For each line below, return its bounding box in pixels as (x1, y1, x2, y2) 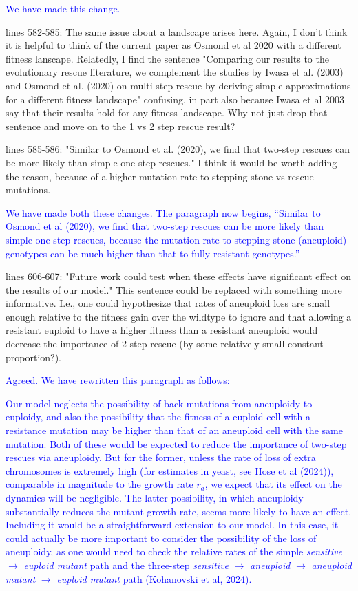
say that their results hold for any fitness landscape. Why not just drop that (6, 105, 328, 120)
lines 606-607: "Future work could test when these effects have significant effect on (6, 269, 352, 283)
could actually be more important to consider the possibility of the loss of (6, 530, 317, 545)
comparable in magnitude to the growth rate (6, 477, 193, 491)
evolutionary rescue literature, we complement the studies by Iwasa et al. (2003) (6, 65, 344, 79)
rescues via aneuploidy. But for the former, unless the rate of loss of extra (6, 450, 316, 464)
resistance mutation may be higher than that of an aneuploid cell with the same (6, 423, 343, 438)
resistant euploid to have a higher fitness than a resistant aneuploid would (6, 323, 318, 337)
